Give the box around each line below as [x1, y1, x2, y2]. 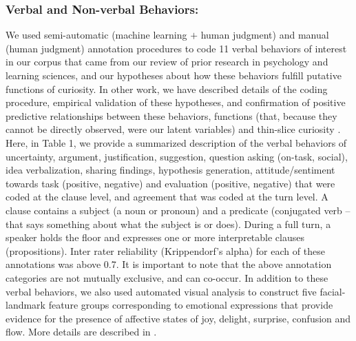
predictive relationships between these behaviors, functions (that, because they [6, 108, 337, 123]
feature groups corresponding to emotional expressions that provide [48, 298, 333, 312]
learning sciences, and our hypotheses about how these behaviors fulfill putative [6, 68, 342, 82]
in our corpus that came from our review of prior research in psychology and [6, 54, 328, 69]
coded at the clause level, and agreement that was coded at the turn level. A [6, 189, 328, 204]
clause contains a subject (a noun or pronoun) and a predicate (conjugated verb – [6, 203, 350, 217]
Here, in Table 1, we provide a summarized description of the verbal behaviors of [6, 135, 347, 149]
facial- [320, 284, 346, 298]
